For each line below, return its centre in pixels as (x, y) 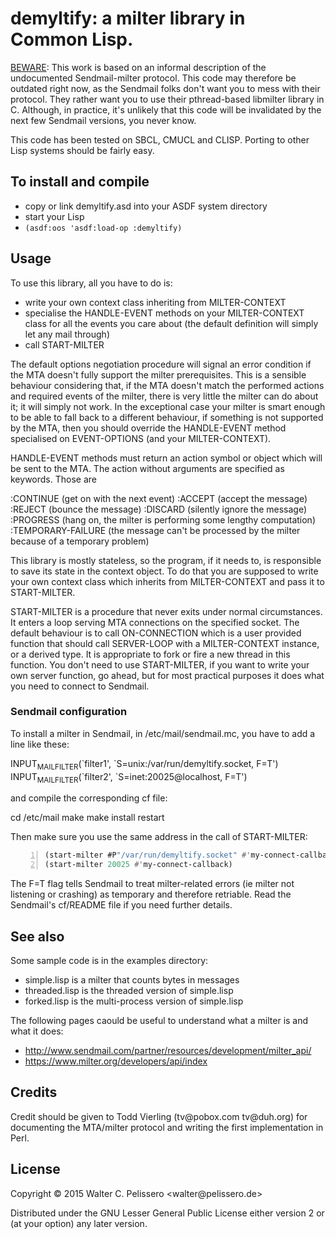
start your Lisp (54, 216)
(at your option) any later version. (79, 1223)
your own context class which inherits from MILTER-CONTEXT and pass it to (167, 581)
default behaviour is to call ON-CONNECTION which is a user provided (156, 633)
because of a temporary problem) (80, 541)
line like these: (40, 744)
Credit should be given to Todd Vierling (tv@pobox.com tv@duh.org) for (159, 1116)
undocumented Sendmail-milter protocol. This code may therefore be (153, 78)
